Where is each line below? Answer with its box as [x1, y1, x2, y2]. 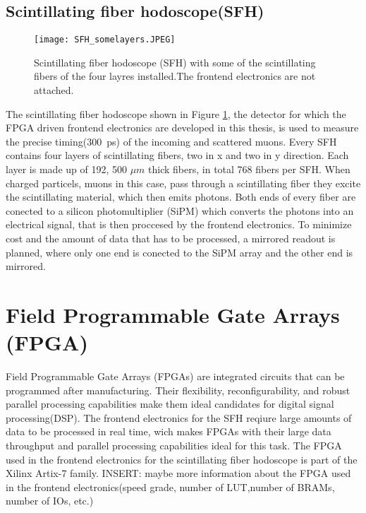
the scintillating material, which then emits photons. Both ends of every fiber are [6, 189, 356, 204]
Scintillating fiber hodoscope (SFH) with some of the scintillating [34, 54, 316, 69]
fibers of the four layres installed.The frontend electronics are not [34, 69, 316, 83]
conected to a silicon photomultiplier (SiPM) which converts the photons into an [6, 203, 354, 218]
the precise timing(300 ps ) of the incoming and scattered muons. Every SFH [6, 134, 337, 148]
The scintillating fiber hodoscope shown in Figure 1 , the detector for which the [6, 106, 346, 121]
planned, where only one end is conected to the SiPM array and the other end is [6, 244, 353, 259]
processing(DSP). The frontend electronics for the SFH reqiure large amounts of [6, 410, 352, 425]
